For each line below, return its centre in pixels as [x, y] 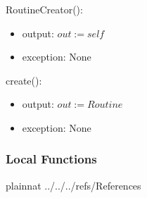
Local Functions [51, 159]
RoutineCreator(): [44, 9]
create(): [24, 80]
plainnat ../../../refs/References [73, 185]
